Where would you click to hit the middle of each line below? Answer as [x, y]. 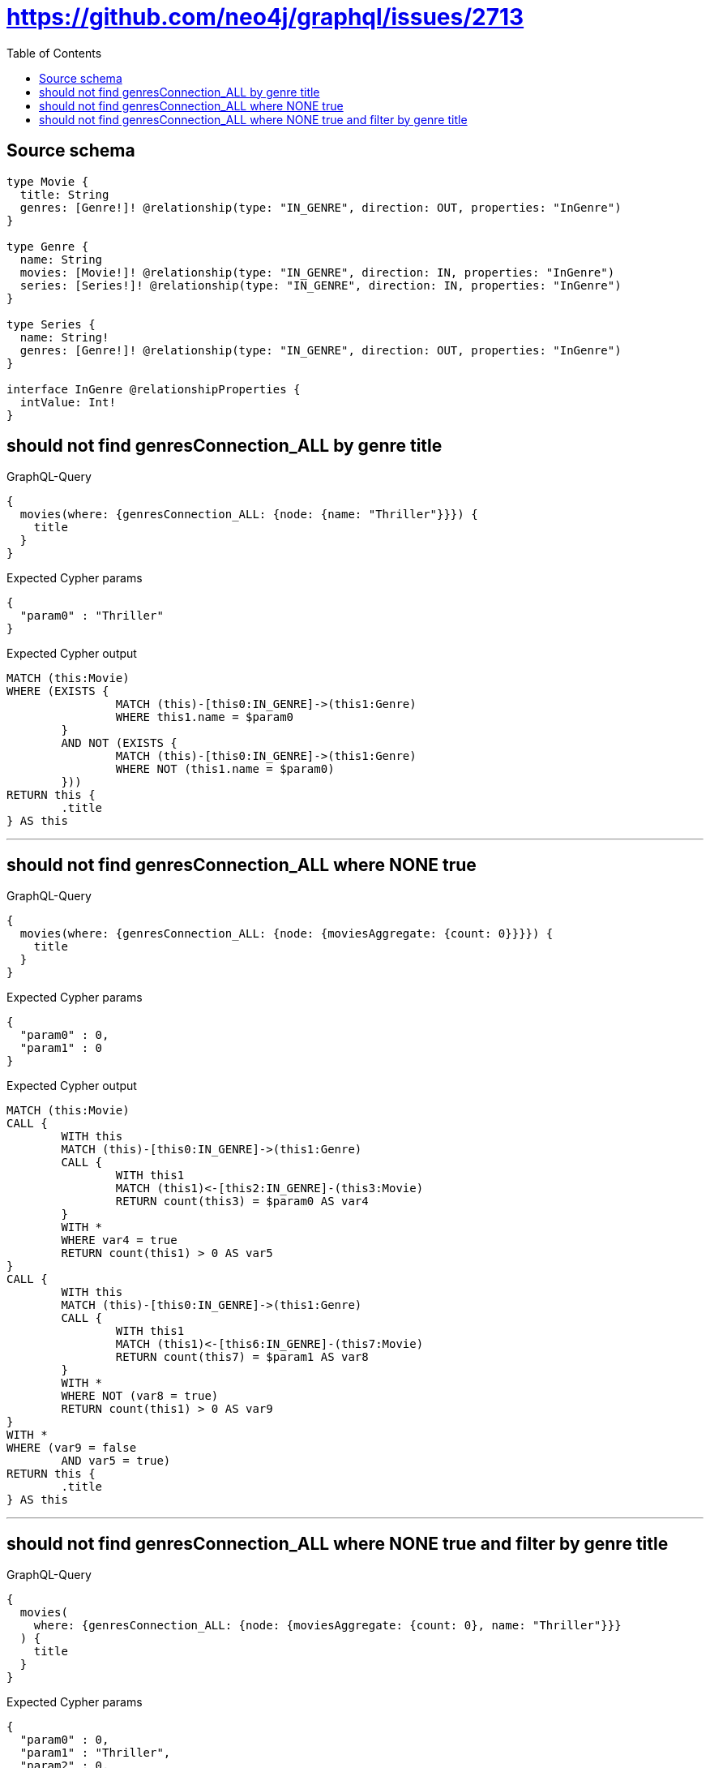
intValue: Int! [68, 402]
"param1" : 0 [61, 1048]
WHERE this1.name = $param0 [205, 717]
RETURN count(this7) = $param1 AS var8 [242, 1357]
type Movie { [48, 181]
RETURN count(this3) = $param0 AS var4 [242, 1202]
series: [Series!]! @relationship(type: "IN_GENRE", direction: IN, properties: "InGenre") [321, 285]
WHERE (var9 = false [72, 1448]
